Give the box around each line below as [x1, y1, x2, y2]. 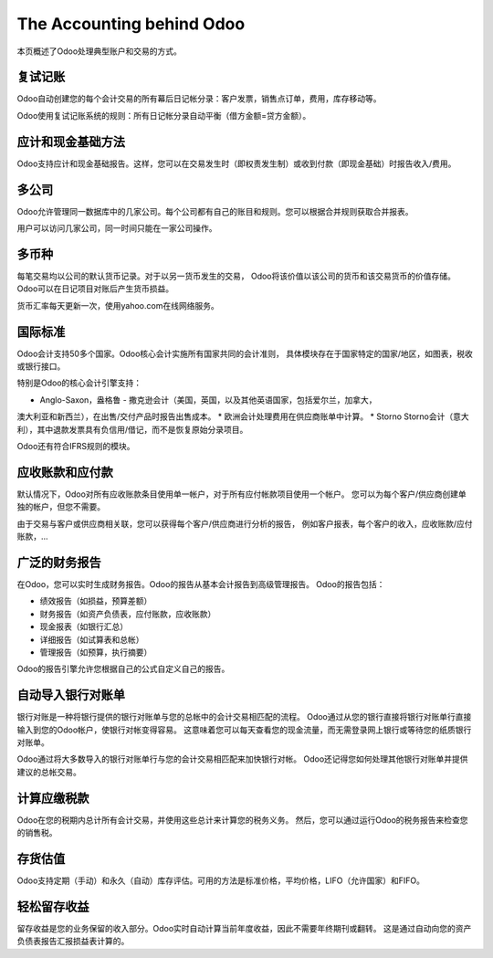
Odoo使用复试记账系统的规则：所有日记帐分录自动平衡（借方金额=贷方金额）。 [16, 110, 311, 121]
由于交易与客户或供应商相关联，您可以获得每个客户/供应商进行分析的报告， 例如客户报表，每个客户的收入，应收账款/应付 [16, 518, 474, 529]
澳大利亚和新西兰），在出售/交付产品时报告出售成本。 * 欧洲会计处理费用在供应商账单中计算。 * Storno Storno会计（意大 [16, 411, 469, 422]
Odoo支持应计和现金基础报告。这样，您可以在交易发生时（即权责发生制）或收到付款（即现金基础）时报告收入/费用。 [16, 158, 456, 169]
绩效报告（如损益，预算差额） [39, 595, 152, 606]
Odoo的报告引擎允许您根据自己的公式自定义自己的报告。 [16, 663, 230, 675]
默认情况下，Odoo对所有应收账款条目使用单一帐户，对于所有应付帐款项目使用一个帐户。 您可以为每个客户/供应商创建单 [16, 489, 467, 500]
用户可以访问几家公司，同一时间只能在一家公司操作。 [16, 223, 217, 234]
